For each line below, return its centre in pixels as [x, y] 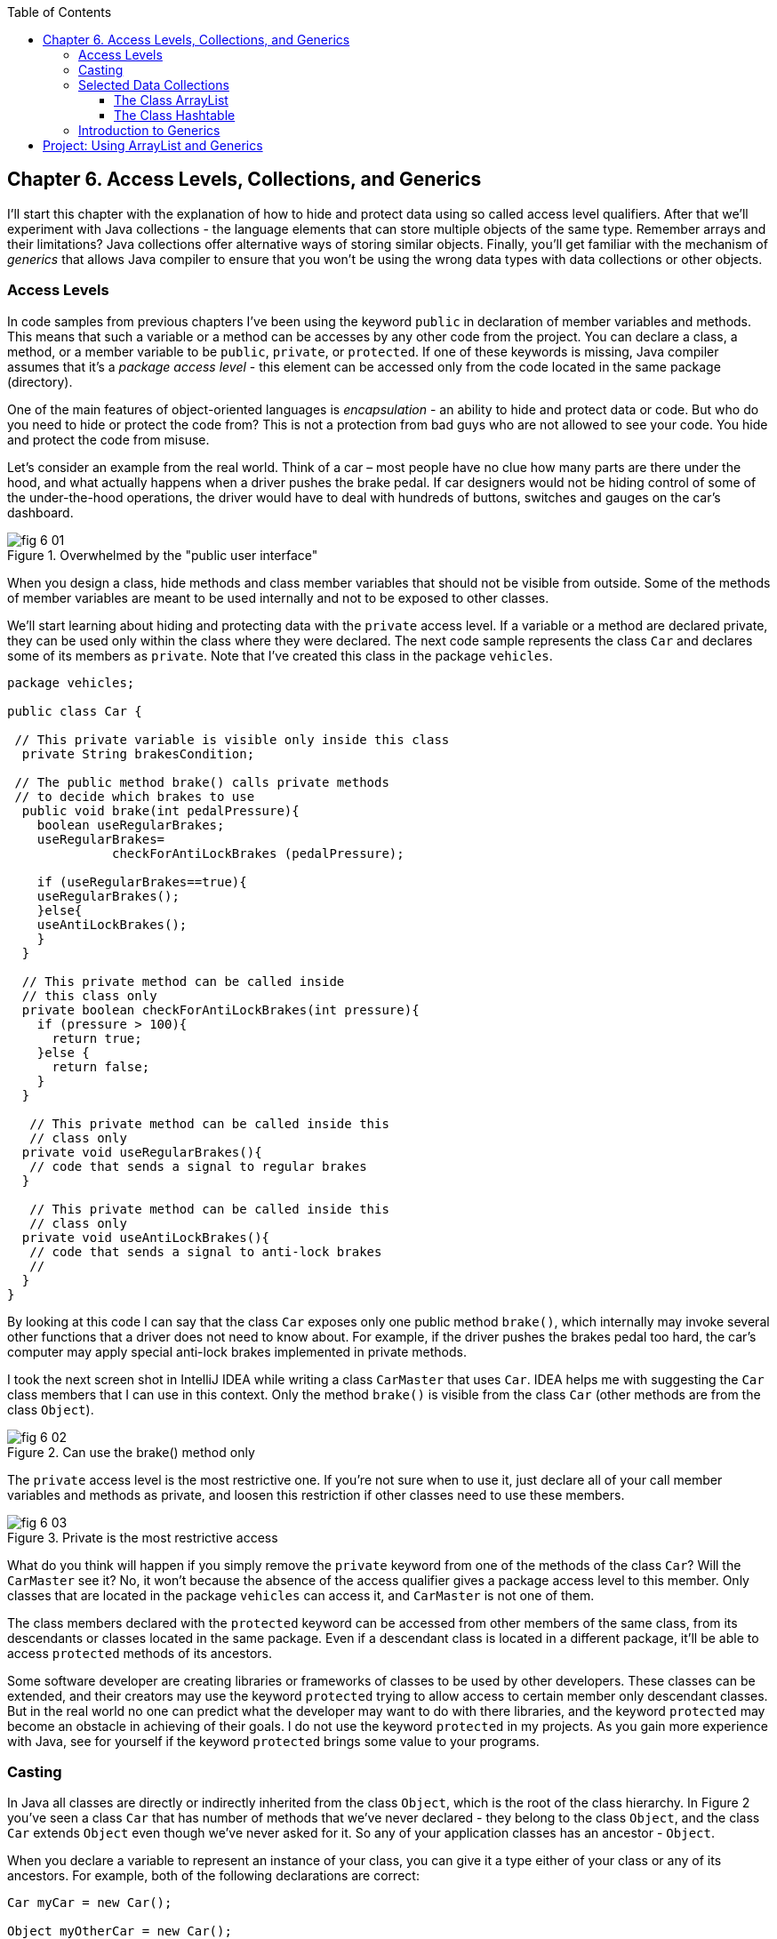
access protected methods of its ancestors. [140, 1653]
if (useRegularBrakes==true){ [142, 881]
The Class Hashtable [175, 115]
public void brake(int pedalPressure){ [160, 810]
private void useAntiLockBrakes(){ [146, 1237]
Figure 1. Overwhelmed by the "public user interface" [163, 555]
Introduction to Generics [149, 130]
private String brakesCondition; [138, 753]
